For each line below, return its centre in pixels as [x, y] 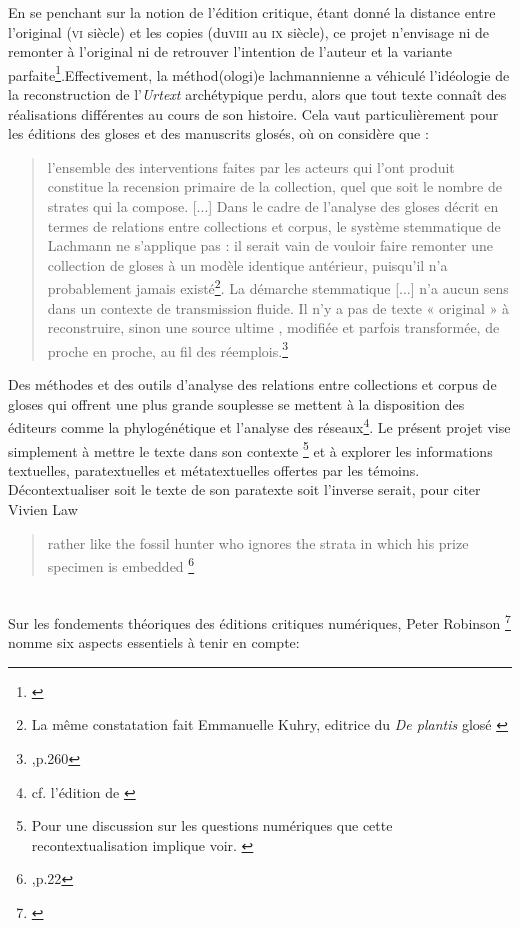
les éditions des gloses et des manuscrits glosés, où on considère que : [218, 133]
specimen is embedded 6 [121, 564]
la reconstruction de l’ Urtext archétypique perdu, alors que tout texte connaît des [257, 94]
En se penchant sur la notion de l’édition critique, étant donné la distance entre [252, 12]
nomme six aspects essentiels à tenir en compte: [154, 642]
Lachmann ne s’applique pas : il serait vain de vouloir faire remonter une [270, 245]
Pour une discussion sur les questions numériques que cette [212, 825]
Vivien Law [43, 508]
